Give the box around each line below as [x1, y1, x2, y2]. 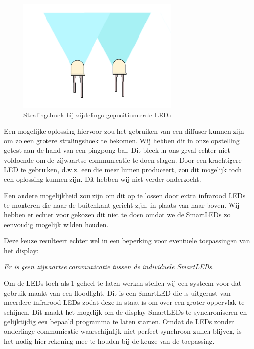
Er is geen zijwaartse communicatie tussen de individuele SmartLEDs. [4, 261, 214, 272]
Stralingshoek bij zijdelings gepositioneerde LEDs [23, 109, 172, 119]
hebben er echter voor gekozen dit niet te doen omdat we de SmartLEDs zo [4, 209, 231, 220]
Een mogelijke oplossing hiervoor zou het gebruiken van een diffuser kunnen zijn [4, 126, 244, 136]
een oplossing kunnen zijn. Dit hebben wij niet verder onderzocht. [4, 174, 201, 184]
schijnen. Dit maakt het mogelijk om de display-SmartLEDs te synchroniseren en [4, 306, 247, 317]
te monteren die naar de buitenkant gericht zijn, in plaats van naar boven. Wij [4, 200, 240, 210]
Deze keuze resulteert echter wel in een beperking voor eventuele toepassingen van [4, 235, 250, 246]
